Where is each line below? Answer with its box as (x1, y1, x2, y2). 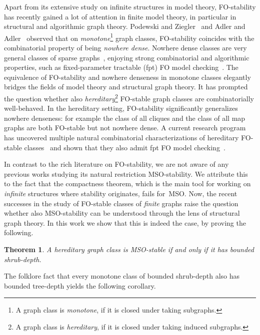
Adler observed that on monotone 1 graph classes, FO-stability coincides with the (4, 31, 254, 43)
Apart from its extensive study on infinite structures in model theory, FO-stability (4, 1, 256, 11)
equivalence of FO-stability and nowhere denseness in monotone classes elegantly (4, 71, 251, 82)
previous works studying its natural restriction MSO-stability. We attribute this (4, 168, 248, 179)
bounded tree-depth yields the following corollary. (4, 280, 156, 291)
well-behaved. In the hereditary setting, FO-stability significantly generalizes (4, 103, 238, 113)
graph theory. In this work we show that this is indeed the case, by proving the (4, 217, 246, 228)
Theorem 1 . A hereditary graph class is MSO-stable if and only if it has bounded (4, 244, 254, 254)
